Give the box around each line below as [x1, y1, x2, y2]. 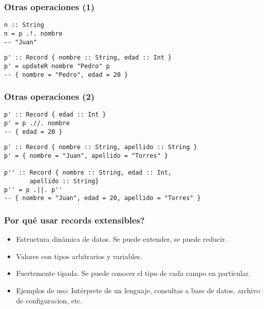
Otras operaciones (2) [4, 90, 95, 103]
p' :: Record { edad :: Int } [4, 111, 106, 119]
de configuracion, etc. [16, 295, 82, 305]
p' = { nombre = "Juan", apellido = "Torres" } [4, 152, 168, 159]
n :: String [4, 21, 44, 29]
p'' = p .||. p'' [4, 186, 63, 193]
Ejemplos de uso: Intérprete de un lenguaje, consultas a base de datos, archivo [16, 285, 260, 295]
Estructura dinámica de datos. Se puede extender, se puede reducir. [16, 234, 227, 244]
